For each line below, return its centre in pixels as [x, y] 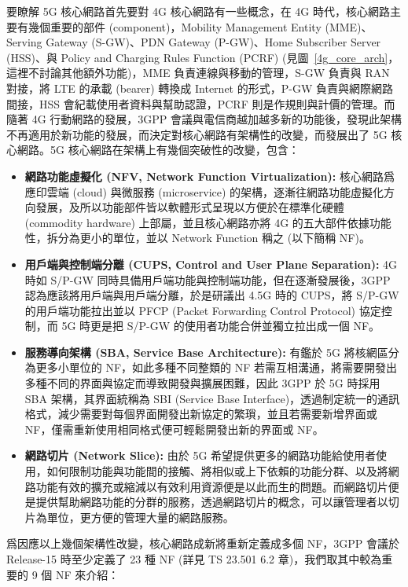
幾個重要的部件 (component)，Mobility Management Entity [175, 26]
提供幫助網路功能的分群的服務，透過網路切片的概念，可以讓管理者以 [212, 502]
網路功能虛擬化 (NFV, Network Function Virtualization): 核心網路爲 [210, 176]
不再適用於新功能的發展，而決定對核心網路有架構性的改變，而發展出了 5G [197, 134]
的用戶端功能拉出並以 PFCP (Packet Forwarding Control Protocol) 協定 [203, 310]
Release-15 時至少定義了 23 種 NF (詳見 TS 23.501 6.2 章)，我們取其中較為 [194, 559]
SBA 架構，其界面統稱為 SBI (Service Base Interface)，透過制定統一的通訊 [212, 398]
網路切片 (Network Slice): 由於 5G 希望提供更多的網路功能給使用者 [200, 455]
